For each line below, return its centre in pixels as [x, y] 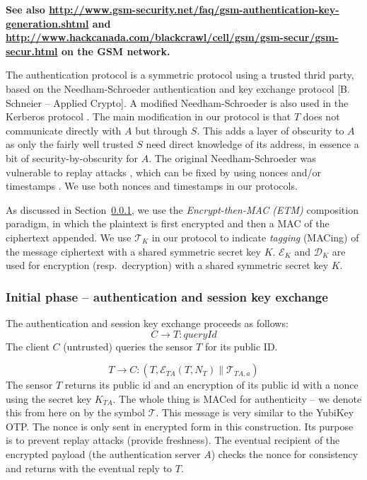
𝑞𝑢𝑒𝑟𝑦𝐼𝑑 [200, 335]
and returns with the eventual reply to [89, 468]
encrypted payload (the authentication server [103, 454]
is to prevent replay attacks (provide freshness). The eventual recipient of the [173, 440]
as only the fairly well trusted [70, 144]
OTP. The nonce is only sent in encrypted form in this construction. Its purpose [180, 426]
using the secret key [49, 398]
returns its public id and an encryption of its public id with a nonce [211, 385]
